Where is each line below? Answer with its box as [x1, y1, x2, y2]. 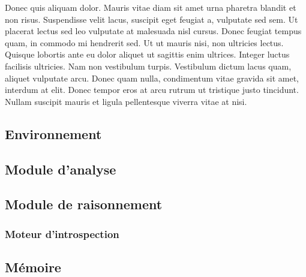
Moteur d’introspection [5, 226, 119, 241]
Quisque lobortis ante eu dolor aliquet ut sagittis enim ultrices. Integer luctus [5, 48, 290, 61]
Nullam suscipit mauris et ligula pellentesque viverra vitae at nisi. [5, 95, 247, 107]
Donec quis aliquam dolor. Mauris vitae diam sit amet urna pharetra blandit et [5, 1, 296, 13]
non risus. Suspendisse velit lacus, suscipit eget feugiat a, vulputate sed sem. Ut [5, 13, 298, 25]
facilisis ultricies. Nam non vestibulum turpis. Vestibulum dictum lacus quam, [5, 59, 292, 72]
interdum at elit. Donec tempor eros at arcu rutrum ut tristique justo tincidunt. [5, 83, 299, 96]
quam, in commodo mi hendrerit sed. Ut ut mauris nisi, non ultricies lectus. [5, 36, 284, 49]
